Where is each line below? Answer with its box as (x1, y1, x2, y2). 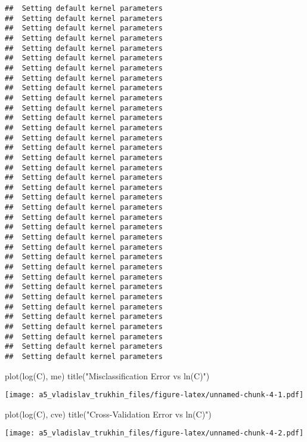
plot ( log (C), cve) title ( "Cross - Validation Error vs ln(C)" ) (5, 407, 212, 420)
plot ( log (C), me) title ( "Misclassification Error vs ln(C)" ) (5, 369, 210, 382)
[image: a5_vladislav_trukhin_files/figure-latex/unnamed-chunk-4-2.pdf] (5, 429, 304, 438)
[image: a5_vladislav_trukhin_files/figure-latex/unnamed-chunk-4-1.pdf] (5, 391, 304, 400)
